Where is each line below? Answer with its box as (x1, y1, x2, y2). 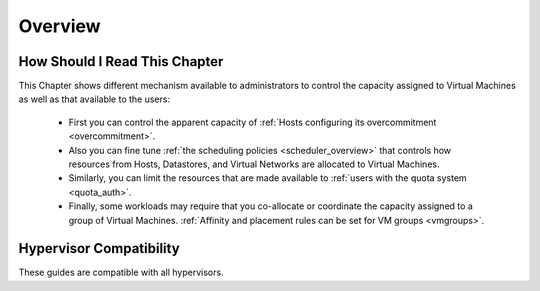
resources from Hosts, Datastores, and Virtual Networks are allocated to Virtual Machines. (68, 158, 440, 170)
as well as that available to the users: (18, 93, 170, 105)
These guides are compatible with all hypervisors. (18, 266, 224, 279)
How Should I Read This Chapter (18, 53, 224, 70)
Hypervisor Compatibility (18, 240, 180, 257)
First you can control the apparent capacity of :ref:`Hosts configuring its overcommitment (68, 116, 437, 128)
